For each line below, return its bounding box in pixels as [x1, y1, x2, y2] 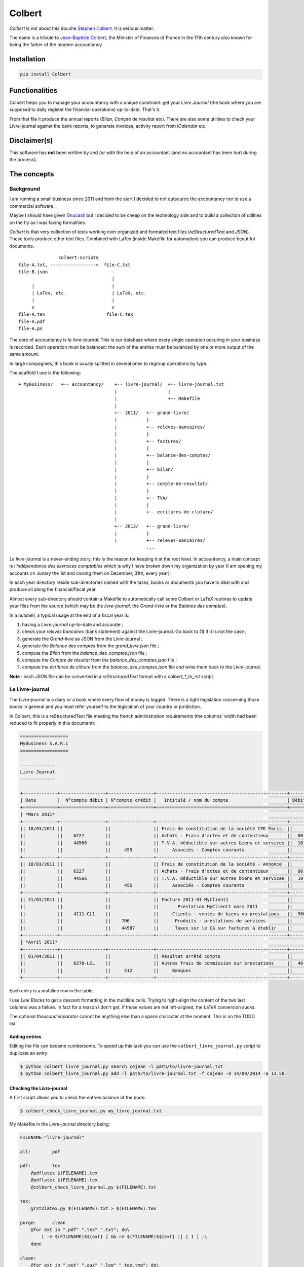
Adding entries [9, 1033, 42, 1039]
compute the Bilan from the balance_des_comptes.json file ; [22, 650, 147, 656]
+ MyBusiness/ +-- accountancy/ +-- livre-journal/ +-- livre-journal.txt [18, 382, 224, 387]
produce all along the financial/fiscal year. [9, 586, 97, 592]
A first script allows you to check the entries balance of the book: [9, 1094, 146, 1100]
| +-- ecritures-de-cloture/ [114, 509, 214, 515]
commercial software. [9, 203, 55, 209]
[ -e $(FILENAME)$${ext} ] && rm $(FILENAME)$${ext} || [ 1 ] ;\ [41, 1234, 207, 1240]
